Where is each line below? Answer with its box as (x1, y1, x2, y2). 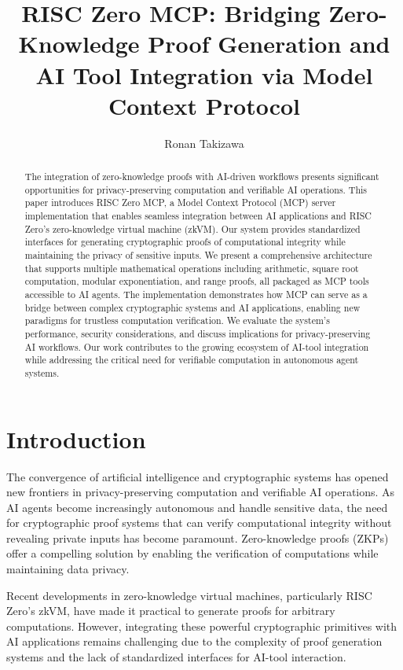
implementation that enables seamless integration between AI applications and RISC (24, 209, 372, 223)
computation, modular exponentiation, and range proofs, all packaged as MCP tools (24, 274, 369, 288)
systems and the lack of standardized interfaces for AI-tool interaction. (6, 649, 346, 665)
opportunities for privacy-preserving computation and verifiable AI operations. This (24, 182, 368, 196)
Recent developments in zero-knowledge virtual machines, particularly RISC (6, 587, 372, 603)
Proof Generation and (148, 28, 390, 60)
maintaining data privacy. (6, 561, 130, 577)
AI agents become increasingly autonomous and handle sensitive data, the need (6, 499, 388, 515)
